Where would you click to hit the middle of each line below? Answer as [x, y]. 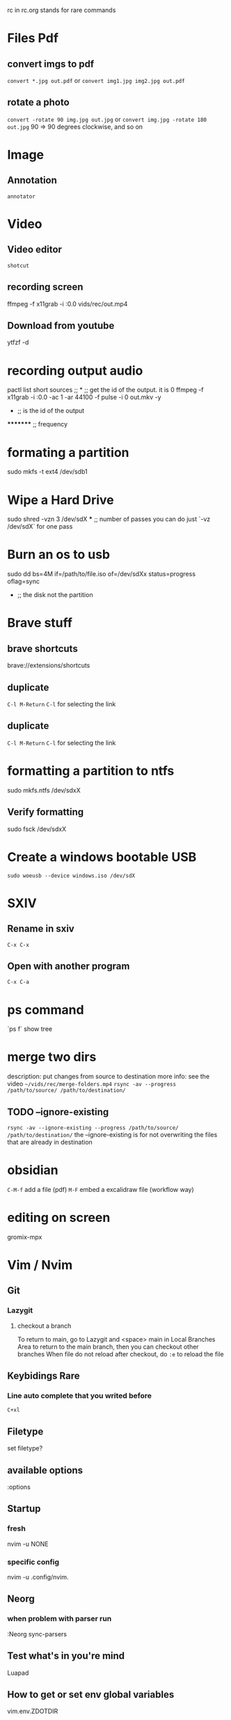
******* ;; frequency [38, 424]
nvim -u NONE [28, 1544]
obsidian [33, 1170]
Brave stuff [40, 623]
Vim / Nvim [40, 1265]
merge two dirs [52, 1057]
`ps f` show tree [30, 1029]
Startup [24, 1509]
